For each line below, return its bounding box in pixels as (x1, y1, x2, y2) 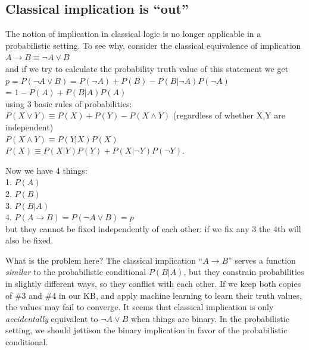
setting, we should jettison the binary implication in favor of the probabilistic (5, 324, 288, 336)
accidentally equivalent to (5, 312, 98, 324)
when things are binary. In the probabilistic (130, 312, 289, 324)
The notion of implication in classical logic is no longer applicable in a (5, 27, 261, 40)
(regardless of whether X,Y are (173, 109, 285, 121)
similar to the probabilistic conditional (5, 265, 146, 278)
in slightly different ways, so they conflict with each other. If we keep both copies (5, 277, 301, 290)
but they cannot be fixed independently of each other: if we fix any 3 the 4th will (5, 222, 301, 235)
